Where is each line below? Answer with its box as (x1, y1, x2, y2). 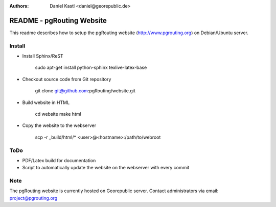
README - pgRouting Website (9, 16, 107, 25)
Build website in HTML (22, 99, 70, 106)
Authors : (9, 3, 29, 9)
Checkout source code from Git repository (22, 76, 111, 82)
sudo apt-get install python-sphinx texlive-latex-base (35, 64, 147, 71)
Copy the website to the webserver (22, 122, 97, 128)
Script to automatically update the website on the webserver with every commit (22, 165, 190, 171)
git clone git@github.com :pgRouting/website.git (35, 88, 135, 94)
